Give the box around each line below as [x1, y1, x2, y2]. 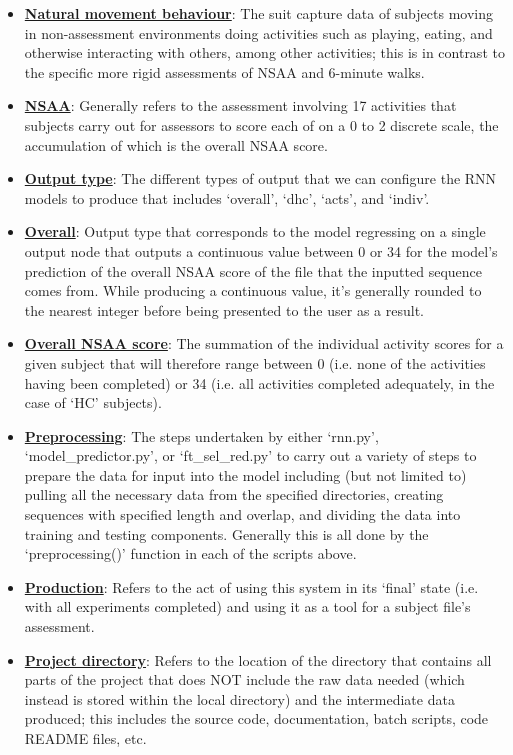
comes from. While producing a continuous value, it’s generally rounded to [24, 280, 482, 301]
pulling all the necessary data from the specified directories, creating [24, 484, 444, 505]
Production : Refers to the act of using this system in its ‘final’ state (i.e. [24, 576, 479, 597]
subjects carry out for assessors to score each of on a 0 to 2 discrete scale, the [24, 114, 499, 135]
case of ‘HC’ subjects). [24, 392, 162, 413]
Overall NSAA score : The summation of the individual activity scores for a [24, 333, 504, 354]
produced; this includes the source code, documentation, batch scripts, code [24, 708, 489, 729]
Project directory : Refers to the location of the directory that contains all [24, 649, 492, 670]
